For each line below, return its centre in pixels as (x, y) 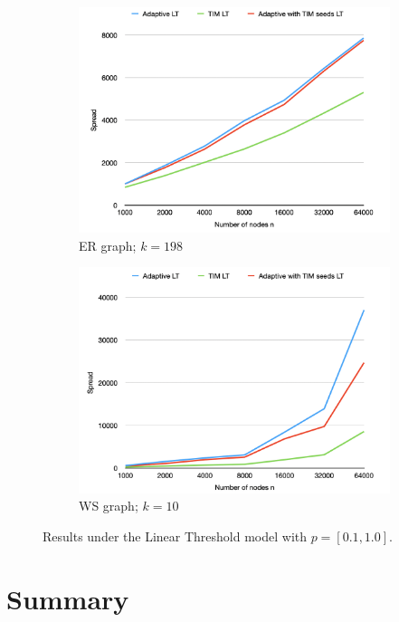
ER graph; (108, 245)
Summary (68, 598)
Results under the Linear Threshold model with (175, 536)
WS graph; (109, 506)
